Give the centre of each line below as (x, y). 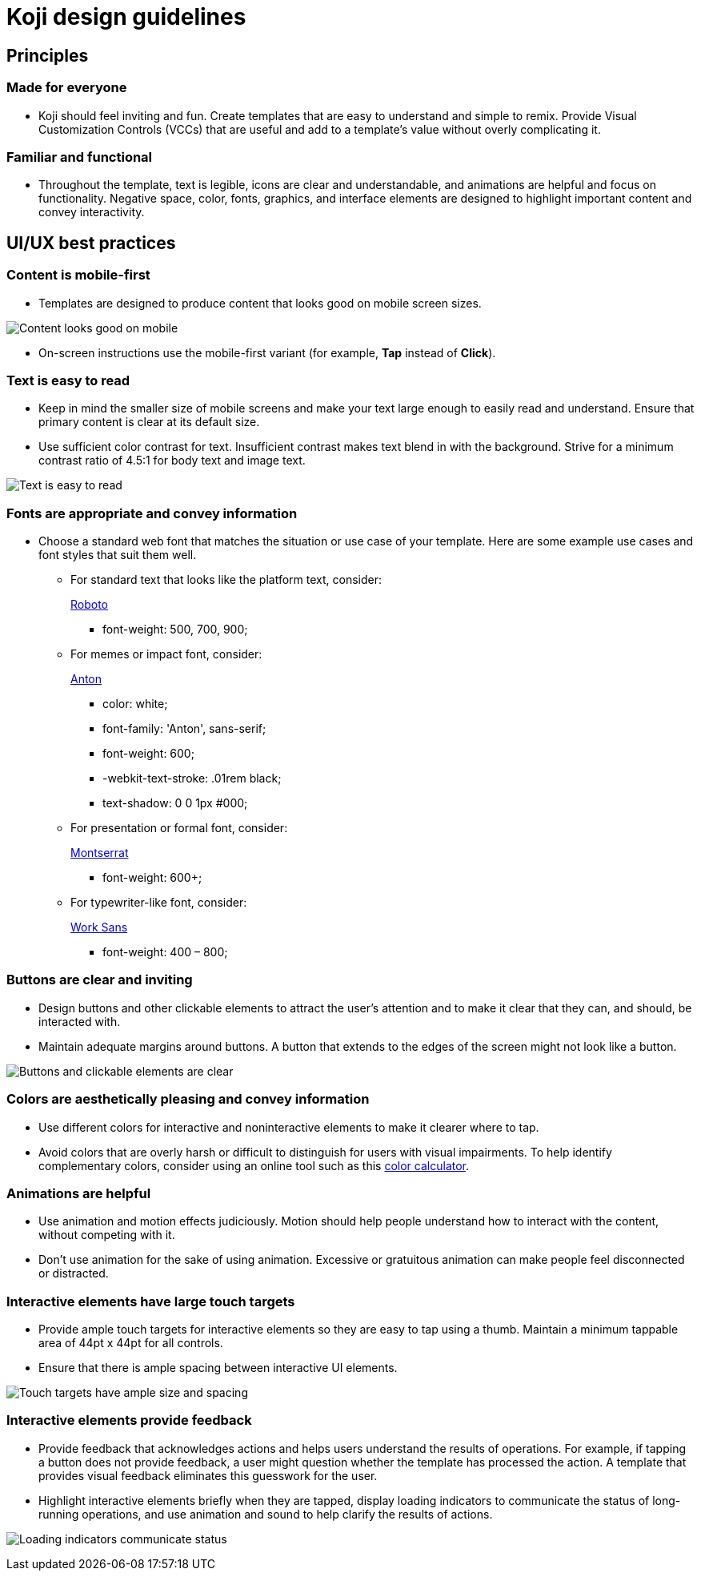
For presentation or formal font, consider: (179, 828)
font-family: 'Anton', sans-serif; (184, 729)
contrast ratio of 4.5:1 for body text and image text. (172, 461)
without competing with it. (107, 1235)
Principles (48, 55)
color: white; (135, 704)
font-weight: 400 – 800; (165, 952)
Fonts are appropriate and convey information (152, 513)
